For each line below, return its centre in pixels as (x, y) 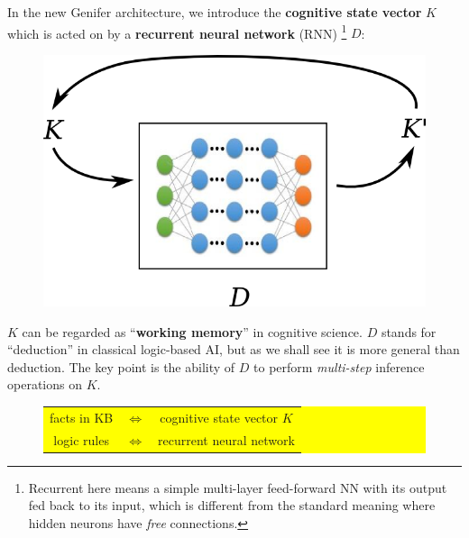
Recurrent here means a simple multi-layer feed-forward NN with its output (238, 487)
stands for (409, 331)
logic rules (81, 439)
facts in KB (82, 417)
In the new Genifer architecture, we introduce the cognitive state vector (215, 12)
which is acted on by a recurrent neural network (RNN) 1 (177, 32)
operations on (45, 384)
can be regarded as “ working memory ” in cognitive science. (192, 331)
